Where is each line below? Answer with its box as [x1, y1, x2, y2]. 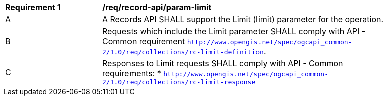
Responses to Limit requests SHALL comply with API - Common [102, 58, 343, 68]
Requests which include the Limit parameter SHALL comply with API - [102, 26, 366, 36]
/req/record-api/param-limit [102, 2, 212, 12]
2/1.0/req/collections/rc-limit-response [102, 78, 256, 86]
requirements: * [102, 68, 161, 78]
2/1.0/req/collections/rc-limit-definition [102, 48, 264, 56]
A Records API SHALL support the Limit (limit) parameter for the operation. [102, 14, 384, 24]
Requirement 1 [5, 2, 61, 12]
